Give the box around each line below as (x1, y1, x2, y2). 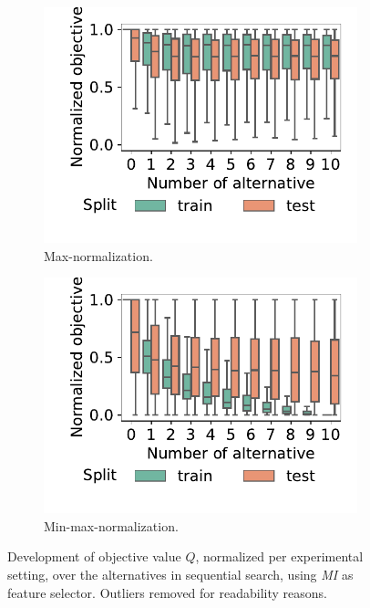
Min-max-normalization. (44, 516, 179, 535)
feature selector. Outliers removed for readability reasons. (7, 582, 327, 602)
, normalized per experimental (195, 547, 364, 566)
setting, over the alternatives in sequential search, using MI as (7, 564, 354, 583)
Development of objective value (7, 547, 181, 566)
